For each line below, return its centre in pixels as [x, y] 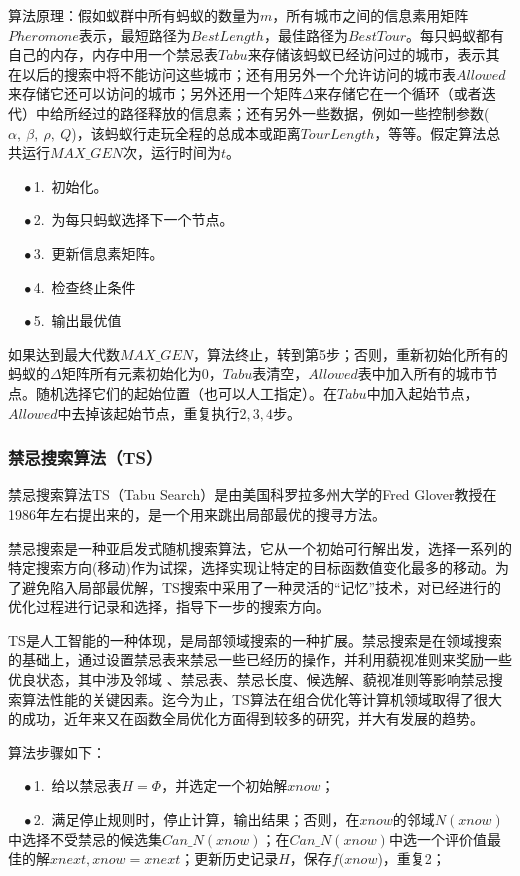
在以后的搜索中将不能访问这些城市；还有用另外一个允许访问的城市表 [232, 73]
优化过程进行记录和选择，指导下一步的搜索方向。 [169, 606]
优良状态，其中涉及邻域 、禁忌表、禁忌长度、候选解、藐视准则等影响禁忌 [248, 679]
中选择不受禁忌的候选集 [85, 838]
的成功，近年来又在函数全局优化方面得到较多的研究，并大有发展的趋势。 [246, 718]
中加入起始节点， [422, 392]
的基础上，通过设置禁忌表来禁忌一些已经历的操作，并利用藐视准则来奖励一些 [260, 659]
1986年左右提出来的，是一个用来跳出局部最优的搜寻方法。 [197, 513]
